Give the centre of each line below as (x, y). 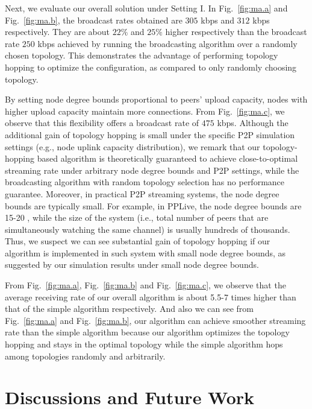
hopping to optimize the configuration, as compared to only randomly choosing (151, 67)
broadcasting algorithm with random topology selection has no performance (145, 182)
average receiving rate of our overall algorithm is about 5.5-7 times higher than (151, 296)
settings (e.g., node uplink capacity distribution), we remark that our (133, 146)
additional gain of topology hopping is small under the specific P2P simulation (150, 134)
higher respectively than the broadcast (236, 32)
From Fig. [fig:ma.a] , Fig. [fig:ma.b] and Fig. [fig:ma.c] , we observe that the (145, 285)
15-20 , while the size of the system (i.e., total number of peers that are (137, 217)
